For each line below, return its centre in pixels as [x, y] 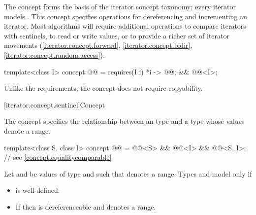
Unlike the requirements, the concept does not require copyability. [103, 88]
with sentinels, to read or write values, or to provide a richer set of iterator [117, 35]
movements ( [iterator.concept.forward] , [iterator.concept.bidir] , [98, 45]
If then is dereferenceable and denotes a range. [86, 206]
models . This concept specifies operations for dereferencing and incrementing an [126, 16]
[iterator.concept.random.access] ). [54, 54]
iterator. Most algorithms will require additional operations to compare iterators [125, 26]
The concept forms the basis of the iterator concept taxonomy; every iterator [120, 6]
